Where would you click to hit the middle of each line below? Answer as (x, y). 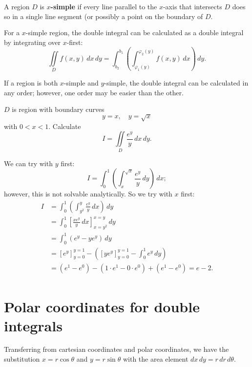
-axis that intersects (192, 6)
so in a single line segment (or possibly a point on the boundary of (104, 16)
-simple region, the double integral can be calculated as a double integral (135, 32)
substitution (22, 358)
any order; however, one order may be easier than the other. (94, 93)
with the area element (156, 358)
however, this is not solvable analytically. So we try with (88, 194)
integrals (33, 326)
